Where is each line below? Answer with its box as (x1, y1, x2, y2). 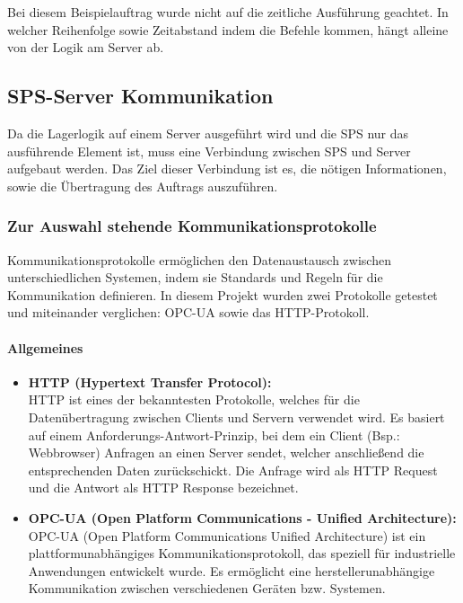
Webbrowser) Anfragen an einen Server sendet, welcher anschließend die (28, 443, 424, 462)
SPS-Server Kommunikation (7, 82, 274, 110)
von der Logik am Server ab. (7, 38, 164, 57)
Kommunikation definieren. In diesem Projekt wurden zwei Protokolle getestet (7, 285, 438, 304)
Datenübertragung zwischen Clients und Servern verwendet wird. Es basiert (28, 407, 445, 426)
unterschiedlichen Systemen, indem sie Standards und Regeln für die (7, 268, 383, 287)
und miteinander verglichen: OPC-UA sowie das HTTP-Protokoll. (7, 303, 370, 322)
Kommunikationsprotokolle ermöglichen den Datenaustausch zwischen (7, 250, 391, 269)
